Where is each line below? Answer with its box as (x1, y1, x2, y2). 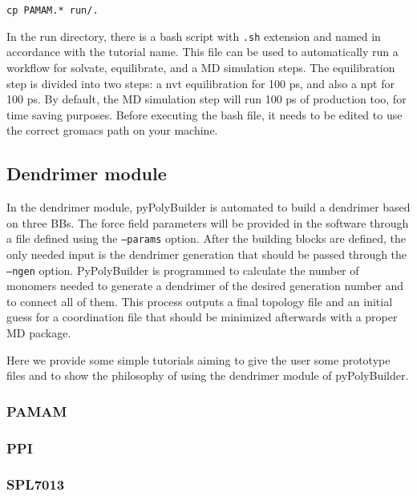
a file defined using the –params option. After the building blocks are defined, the (6, 230, 407, 247)
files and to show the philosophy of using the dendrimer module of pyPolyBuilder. (6, 367, 409, 384)
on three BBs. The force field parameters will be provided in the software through (6, 214, 409, 231)
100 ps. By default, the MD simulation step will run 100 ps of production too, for (6, 91, 407, 107)
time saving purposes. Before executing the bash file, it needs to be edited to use (6, 106, 403, 123)
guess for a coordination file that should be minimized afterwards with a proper (6, 308, 398, 325)
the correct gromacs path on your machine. (6, 122, 218, 139)
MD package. (6, 324, 71, 341)
